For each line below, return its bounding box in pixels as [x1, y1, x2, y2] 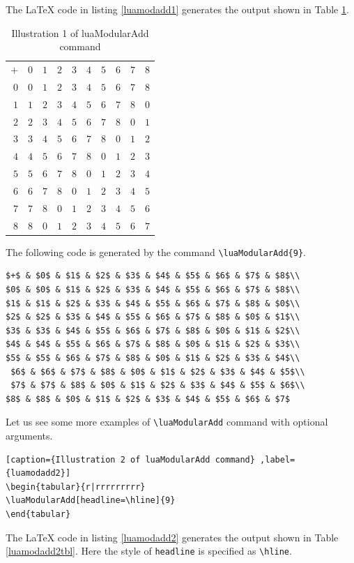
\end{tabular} [6, 509, 71, 519]
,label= [260, 454, 295, 465]
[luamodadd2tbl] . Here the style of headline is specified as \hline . [6, 543, 292, 558]
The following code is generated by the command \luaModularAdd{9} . [6, 244, 306, 259]
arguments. [6, 428, 53, 442]
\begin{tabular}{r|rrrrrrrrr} [6, 481, 146, 492]
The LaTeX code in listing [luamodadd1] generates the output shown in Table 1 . [6, 2, 349, 16]
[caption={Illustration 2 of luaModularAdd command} [6, 454, 255, 465]
